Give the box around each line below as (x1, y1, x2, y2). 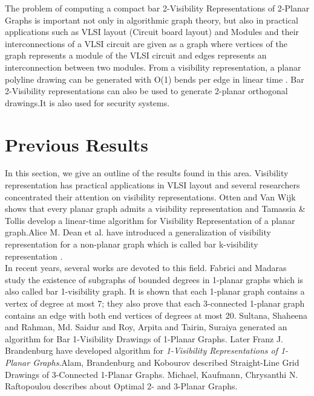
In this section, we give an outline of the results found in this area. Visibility (5, 167, 289, 179)
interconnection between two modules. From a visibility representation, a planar (5, 60, 301, 73)
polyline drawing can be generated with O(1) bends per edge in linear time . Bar (5, 72, 304, 85)
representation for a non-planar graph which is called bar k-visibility (5, 238, 258, 251)
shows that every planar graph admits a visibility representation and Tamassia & (5, 202, 306, 215)
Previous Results (5, 132, 149, 156)
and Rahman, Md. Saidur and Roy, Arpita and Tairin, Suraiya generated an (5, 321, 287, 333)
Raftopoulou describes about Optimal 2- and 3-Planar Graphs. (5, 380, 238, 392)
